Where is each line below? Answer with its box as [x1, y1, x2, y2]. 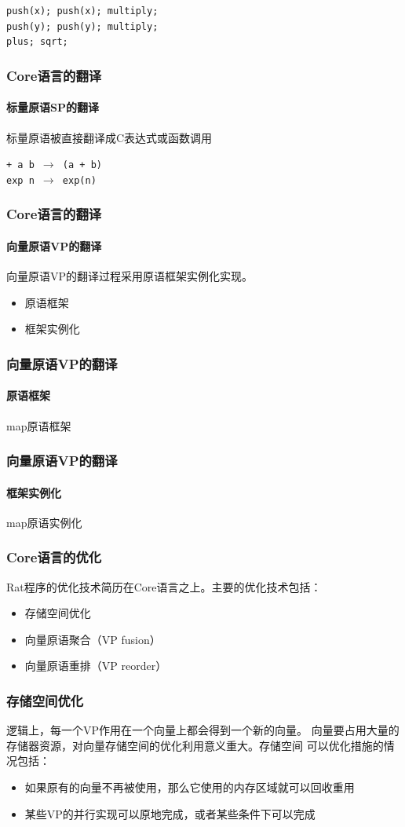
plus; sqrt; [6, 36, 68, 48]
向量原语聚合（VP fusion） [24, 631, 161, 647]
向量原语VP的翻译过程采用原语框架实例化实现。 [6, 268, 254, 284]
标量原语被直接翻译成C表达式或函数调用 [6, 129, 213, 145]
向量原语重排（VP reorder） [24, 657, 167, 674]
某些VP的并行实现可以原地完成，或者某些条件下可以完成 [24, 805, 316, 822]
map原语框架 [6, 417, 71, 434]
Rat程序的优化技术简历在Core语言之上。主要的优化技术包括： [6, 578, 322, 595]
